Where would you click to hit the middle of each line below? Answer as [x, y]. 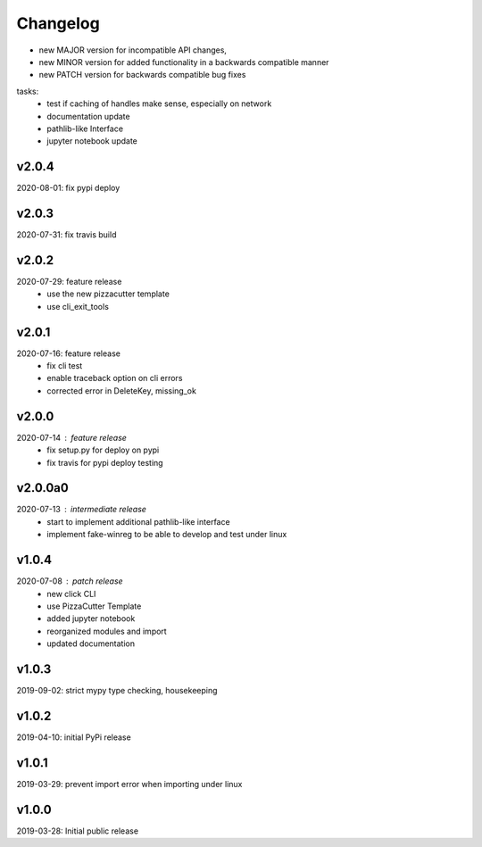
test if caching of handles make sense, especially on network [159, 104]
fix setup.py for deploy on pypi [103, 450]
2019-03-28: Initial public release [77, 831]
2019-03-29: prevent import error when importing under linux [129, 784]
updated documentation [91, 644]
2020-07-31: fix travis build [66, 235]
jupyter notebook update [92, 141]
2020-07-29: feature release [69, 282]
